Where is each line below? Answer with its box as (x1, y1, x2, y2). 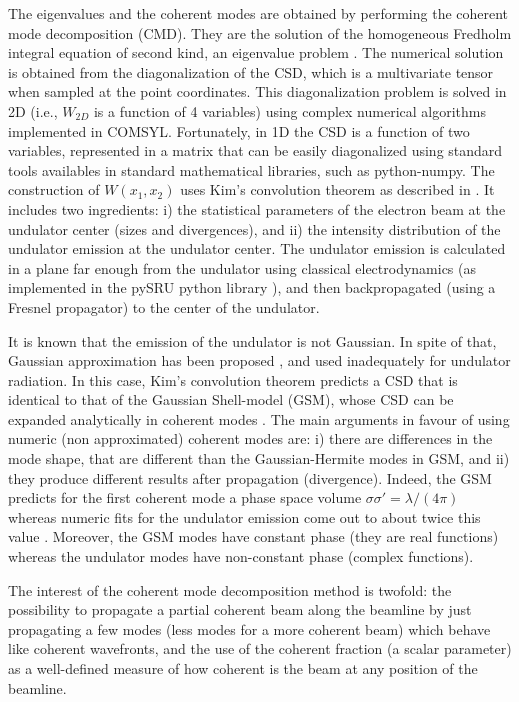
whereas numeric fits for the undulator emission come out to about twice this (8, 506, 481, 527)
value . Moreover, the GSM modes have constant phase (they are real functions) (8, 526, 499, 547)
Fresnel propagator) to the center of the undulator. (8, 296, 320, 317)
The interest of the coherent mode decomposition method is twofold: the (8, 579, 452, 600)
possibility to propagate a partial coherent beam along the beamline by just (8, 599, 472, 620)
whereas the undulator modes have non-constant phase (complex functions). (8, 546, 474, 567)
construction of (8, 179, 100, 200)
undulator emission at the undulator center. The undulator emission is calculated (8, 238, 506, 259)
